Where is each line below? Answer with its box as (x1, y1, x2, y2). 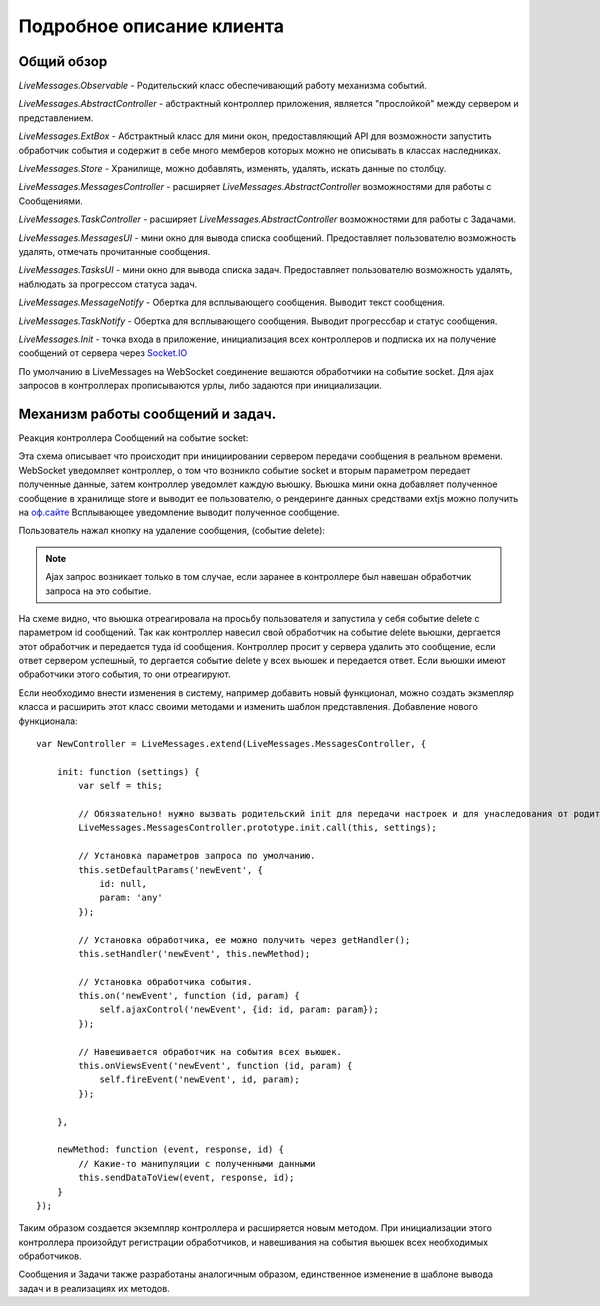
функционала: (18, 715, 79, 727)
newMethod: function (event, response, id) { (56, 1144, 285, 1155)
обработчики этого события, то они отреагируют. (18, 668, 231, 680)
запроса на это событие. (45, 585, 152, 597)
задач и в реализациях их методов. (18, 1282, 170, 1294)
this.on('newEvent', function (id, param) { (78, 990, 300, 1002)
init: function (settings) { (56, 766, 200, 777)
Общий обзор (18, 53, 108, 70)
